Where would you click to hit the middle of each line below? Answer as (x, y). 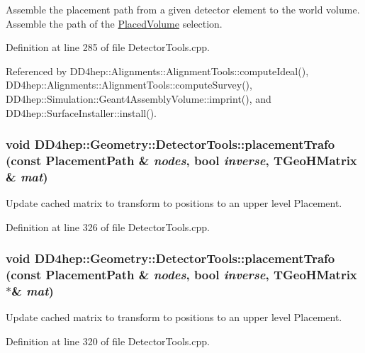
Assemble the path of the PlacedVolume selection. (114, 23)
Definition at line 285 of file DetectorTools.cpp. (108, 47)
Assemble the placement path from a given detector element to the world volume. (183, 9)
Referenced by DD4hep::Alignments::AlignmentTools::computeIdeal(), (157, 71)
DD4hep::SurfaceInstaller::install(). (82, 112)
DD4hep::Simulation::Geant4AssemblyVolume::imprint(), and (139, 98)
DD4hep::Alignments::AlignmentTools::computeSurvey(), (129, 85)
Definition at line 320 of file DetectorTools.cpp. (108, 341)
